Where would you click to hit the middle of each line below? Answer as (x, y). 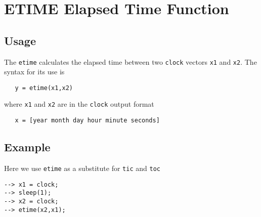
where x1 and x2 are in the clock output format (79, 104)
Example (27, 147)
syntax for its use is (34, 72)
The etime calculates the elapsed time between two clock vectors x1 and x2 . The (130, 61)
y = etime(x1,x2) (44, 88)
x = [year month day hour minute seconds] (87, 121)
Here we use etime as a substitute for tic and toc (82, 168)
